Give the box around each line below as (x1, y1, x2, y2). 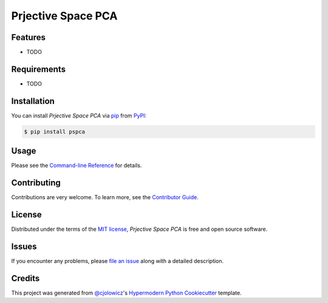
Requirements (11, 64, 66, 74)
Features (11, 32, 46, 43)
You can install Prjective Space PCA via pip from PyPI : (11, 112, 147, 119)
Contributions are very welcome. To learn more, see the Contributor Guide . (11, 194, 199, 201)
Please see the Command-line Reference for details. (11, 162, 142, 169)
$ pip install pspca (24, 128, 85, 135)
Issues (11, 241, 37, 251)
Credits (11, 273, 40, 284)
